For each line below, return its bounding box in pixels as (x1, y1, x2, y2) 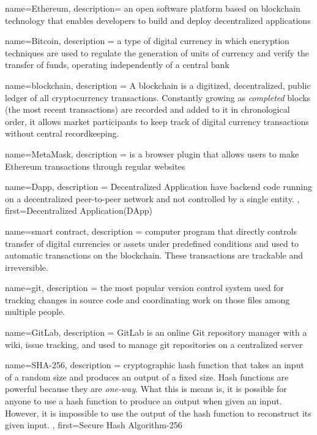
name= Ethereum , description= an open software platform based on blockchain (5, 2, 300, 14)
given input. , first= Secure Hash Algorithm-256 (5, 418, 182, 431)
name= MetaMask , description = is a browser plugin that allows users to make (5, 147, 299, 160)
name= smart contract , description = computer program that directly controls (5, 224, 297, 237)
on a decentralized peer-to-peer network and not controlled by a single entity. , (5, 192, 300, 205)
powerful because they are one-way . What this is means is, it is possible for (5, 382, 287, 395)
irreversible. (5, 260, 48, 273)
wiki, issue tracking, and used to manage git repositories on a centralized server (5, 338, 303, 350)
